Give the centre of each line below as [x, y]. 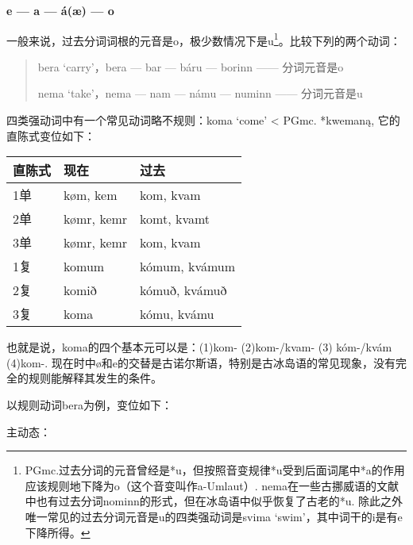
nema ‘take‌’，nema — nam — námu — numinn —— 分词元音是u [200, 93]
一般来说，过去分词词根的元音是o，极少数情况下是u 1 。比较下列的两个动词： [204, 39]
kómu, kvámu [177, 313]
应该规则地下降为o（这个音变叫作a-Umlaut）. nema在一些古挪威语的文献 [212, 485]
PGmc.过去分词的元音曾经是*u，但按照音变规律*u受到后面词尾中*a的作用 [215, 470]
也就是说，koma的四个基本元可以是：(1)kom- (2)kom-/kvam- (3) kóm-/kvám [199, 347]
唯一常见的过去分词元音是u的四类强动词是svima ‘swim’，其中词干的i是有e [214, 516]
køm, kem [91, 194]
